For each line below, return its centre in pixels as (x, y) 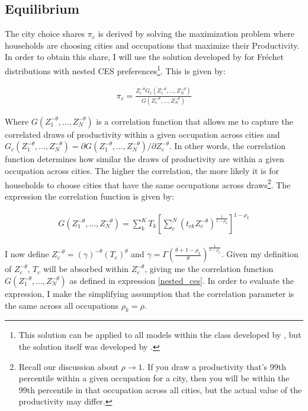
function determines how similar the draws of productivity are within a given (145, 159)
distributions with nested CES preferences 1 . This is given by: (115, 69)
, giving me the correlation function (209, 269)
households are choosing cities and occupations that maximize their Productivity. (152, 45)
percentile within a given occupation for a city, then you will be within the (154, 378)
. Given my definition (260, 254)
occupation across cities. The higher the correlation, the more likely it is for (142, 171)
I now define (27, 254)
